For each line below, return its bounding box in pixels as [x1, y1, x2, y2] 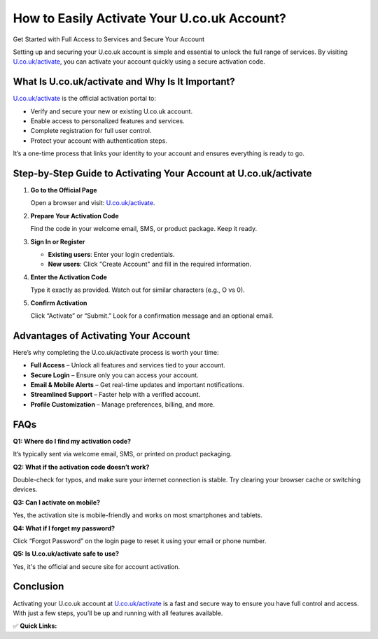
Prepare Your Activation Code [30, 211, 119, 220]
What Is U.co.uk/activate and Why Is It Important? [13, 76, 235, 87]
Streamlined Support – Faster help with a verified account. [30, 391, 201, 399]
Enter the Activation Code [30, 273, 108, 281]
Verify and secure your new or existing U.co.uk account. [30, 107, 192, 115]
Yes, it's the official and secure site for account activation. [13, 562, 181, 570]
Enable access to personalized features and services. [30, 117, 185, 125]
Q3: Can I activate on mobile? [13, 498, 101, 507]
